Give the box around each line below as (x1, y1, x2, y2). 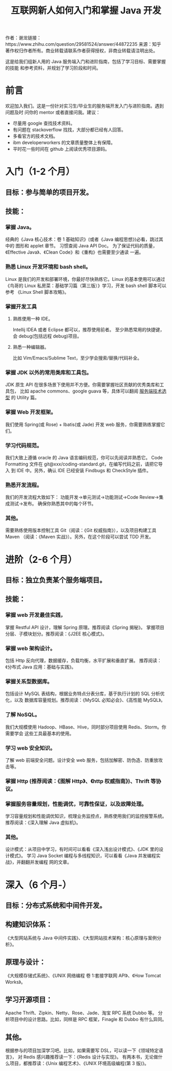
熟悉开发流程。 (5, 481, 42, 489)
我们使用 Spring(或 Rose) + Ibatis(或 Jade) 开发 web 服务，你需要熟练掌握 (5, 421, 161, 427)
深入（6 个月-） (5, 879, 72, 890)
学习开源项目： (5, 995, 53, 1004)
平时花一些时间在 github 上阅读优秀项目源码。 (12, 146, 110, 152)
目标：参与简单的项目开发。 (5, 188, 93, 197)
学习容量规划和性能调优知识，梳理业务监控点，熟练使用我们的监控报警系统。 (5, 813, 167, 819)
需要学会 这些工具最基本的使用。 (5, 730, 74, 736)
